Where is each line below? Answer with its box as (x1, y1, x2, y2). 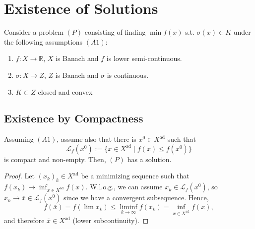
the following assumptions (4, 36, 83, 47)
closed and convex (38, 86, 93, 97)
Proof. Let (4, 171, 35, 181)
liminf (120, 204, 137, 211)
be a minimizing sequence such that (81, 171, 190, 181)
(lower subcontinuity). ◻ (72, 215, 149, 226)
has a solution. (127, 154, 172, 164)
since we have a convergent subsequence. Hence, (63, 192, 209, 203)
